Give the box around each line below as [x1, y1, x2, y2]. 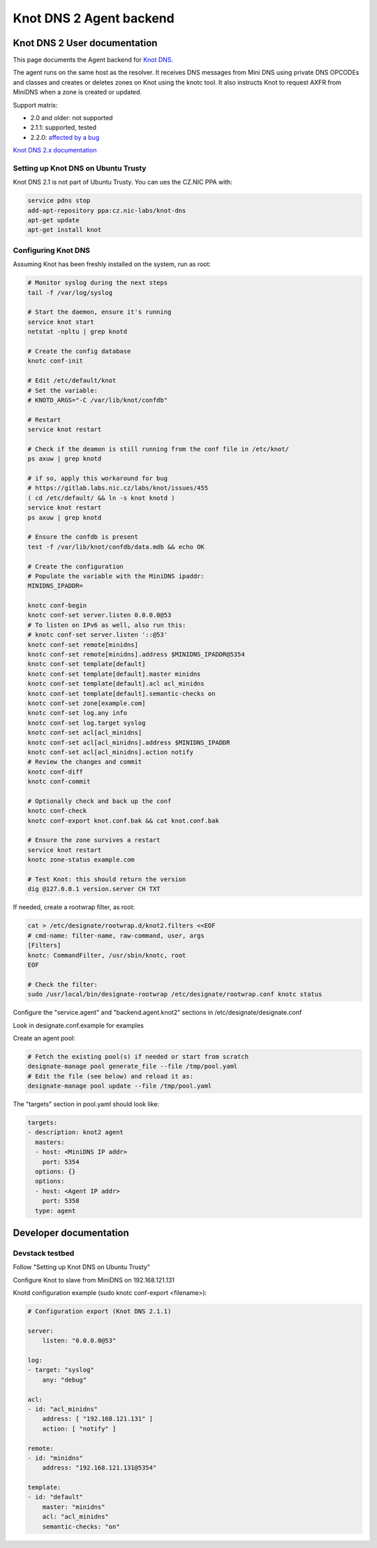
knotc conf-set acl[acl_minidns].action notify [27, 748, 193, 756]
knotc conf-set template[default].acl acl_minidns [27, 680, 205, 688]
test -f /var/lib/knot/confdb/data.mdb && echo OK [27, 542, 205, 551]
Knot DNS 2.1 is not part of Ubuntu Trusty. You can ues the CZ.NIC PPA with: [13, 178, 233, 187]
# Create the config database [27, 347, 131, 355]
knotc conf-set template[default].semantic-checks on [27, 689, 216, 697]
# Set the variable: [27, 386, 98, 394]
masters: [35, 1138, 65, 1146]
